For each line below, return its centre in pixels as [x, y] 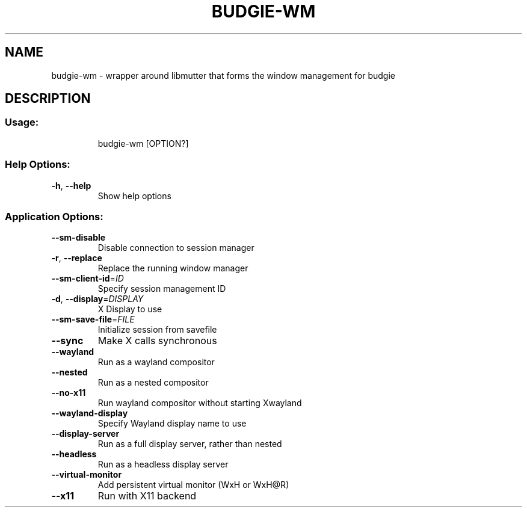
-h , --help [71, 185]
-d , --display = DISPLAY [97, 299]
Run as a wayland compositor [156, 362]
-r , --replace [77, 258]
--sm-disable [79, 238]
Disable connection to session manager [176, 248]
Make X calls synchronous [157, 341]
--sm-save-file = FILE [93, 319]
